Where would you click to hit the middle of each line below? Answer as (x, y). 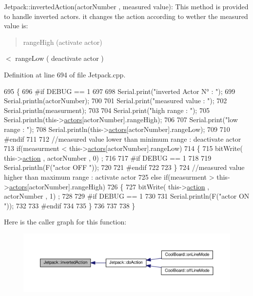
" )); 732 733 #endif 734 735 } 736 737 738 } (70, 205)
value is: (16, 26)
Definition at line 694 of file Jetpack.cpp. (65, 74)
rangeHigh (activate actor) (63, 42)
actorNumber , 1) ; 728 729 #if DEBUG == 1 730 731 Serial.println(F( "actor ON (127, 196)
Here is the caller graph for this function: (65, 222)
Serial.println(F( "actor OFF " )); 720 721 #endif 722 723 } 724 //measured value (124, 167)
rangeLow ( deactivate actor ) (59, 58)
